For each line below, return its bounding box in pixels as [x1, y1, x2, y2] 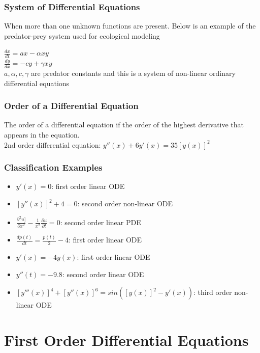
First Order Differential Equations [4, 329, 249, 350]
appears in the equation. [4, 129, 80, 140]
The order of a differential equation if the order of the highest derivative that [4, 119, 244, 130]
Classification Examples [4, 161, 103, 174]
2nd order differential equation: [4, 139, 101, 150]
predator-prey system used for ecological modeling [4, 30, 160, 41]
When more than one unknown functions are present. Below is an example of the [4, 20, 256, 31]
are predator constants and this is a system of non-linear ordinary [31, 68, 236, 78]
